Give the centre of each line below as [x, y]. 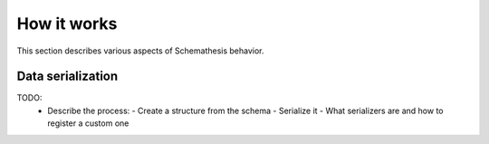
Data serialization [67, 77]
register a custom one [88, 123]
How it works [67, 24]
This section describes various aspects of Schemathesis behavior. [140, 51]
